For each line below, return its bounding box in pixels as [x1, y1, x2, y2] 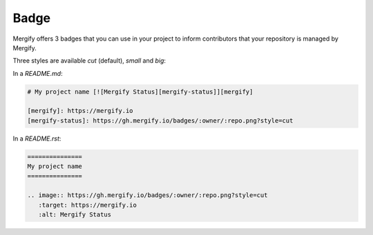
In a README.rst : [12, 134, 61, 143]
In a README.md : [12, 69, 63, 77]
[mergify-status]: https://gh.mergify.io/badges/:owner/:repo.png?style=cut [27, 116, 294, 124]
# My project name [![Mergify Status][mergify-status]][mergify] [27, 88, 254, 96]
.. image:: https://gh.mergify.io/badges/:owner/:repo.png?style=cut [27, 192, 268, 199]
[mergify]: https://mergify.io [27, 107, 134, 115]
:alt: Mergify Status [38, 211, 112, 218]
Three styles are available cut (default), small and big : [12, 57, 166, 65]
